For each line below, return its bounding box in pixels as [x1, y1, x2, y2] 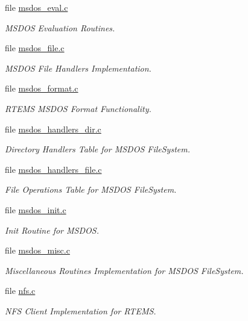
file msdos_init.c [5, 203, 66, 216]
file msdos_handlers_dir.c [5, 122, 101, 135]
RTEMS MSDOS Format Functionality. [5, 102, 151, 114]
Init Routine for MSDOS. [5, 223, 99, 236]
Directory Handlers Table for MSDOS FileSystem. [5, 143, 190, 155]
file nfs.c [5, 284, 36, 297]
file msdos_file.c [5, 42, 65, 54]
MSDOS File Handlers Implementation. [5, 61, 151, 74]
